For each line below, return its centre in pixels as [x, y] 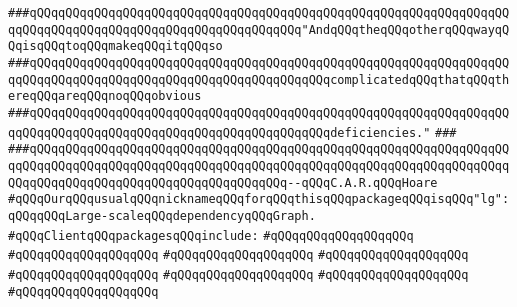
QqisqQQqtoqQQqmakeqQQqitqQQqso [115, 46]
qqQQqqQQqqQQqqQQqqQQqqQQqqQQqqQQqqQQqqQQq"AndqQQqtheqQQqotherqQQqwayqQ [259, 29]
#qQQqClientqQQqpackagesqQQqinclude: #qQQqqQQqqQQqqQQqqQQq [211, 235]
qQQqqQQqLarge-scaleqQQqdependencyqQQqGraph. [162, 215]
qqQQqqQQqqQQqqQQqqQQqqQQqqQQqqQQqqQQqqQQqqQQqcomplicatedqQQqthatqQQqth [259, 79]
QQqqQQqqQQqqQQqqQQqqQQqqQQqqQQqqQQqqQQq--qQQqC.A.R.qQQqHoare [223, 182]
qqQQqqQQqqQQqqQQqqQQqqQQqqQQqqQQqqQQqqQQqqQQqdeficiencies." [219, 132]
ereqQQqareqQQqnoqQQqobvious [105, 96]
